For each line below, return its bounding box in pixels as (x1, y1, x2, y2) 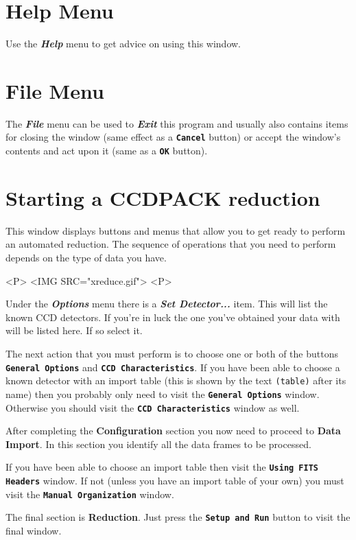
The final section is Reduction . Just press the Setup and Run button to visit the (5, 510, 351, 524)
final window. (5, 524, 62, 538)
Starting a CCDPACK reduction (5, 183, 320, 211)
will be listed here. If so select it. (5, 323, 143, 338)
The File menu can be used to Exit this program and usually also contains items (5, 116, 348, 130)
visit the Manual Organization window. (5, 486, 174, 501)
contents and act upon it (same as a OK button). (5, 143, 208, 158)
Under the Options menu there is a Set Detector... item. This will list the (5, 296, 328, 311)
